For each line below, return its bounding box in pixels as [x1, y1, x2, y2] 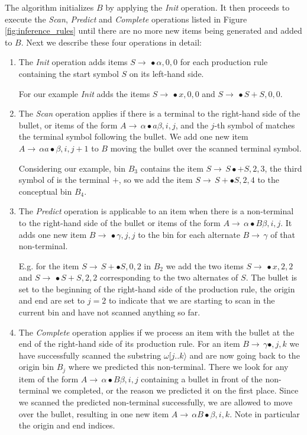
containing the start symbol [18, 67, 119, 79]
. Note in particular [230, 407, 300, 420]
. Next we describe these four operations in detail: [21, 36, 202, 48]
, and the [175, 118, 208, 131]
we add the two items [166, 259, 244, 272]
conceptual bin [18, 185, 72, 197]
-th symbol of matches [214, 118, 295, 131]
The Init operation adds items [18, 56, 128, 68]
